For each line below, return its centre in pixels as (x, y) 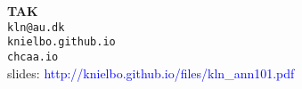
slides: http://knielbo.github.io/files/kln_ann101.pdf (151, 73)
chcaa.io (33, 57)
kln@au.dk (36, 27)
